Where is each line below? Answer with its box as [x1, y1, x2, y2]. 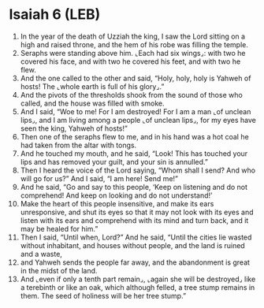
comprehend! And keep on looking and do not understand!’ [20, 191, 213, 200]
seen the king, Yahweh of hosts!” [20, 124, 128, 133]
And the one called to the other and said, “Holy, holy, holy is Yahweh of [20, 73, 251, 83]
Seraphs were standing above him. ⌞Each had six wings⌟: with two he [20, 48, 246, 58]
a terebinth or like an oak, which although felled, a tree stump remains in [20, 282, 255, 292]
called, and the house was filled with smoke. [20, 98, 165, 108]
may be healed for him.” [20, 224, 99, 233]
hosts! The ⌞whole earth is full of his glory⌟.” [20, 81, 165, 91]
